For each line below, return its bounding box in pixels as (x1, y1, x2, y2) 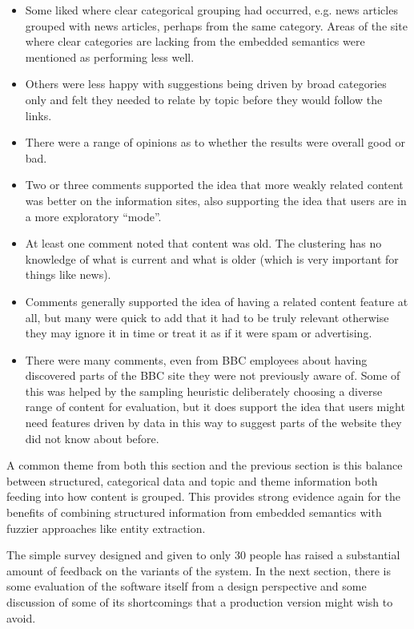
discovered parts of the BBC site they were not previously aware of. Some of (25, 367, 400, 384)
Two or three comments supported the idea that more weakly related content (25, 176, 404, 193)
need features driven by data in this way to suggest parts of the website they (25, 414, 402, 431)
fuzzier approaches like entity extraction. (6, 519, 206, 536)
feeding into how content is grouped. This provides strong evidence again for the (6, 488, 401, 505)
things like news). (25, 266, 111, 283)
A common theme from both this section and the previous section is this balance (6, 457, 403, 474)
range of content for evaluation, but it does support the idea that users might (25, 398, 405, 415)
